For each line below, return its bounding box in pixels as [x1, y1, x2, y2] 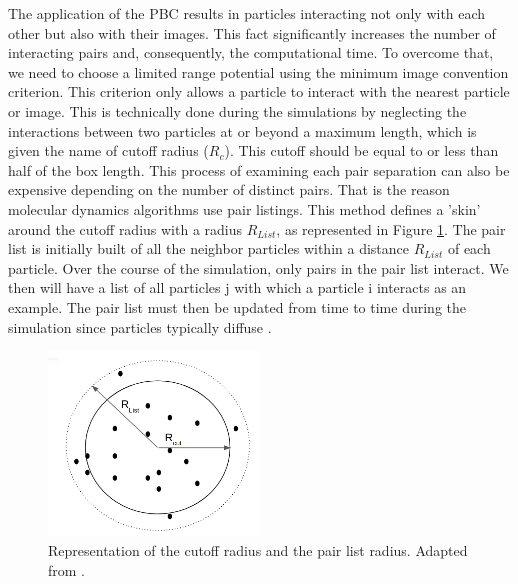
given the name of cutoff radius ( [8, 140, 209, 161]
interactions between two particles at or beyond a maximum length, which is [8, 120, 477, 141]
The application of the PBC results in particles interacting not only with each [8, 3, 486, 23]
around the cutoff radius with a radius [8, 218, 243, 239]
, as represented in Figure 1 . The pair [276, 218, 506, 239]
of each [447, 238, 491, 259]
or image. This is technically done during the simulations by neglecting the [8, 100, 467, 121]
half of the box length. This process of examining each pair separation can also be [8, 159, 510, 180]
